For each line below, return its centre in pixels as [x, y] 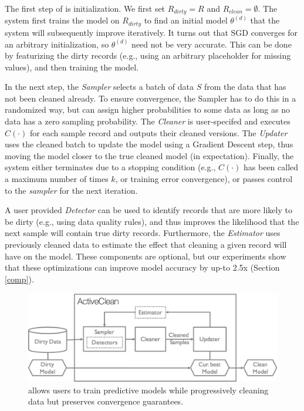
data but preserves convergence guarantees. [106, 401]
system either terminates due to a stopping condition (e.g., [110, 167]
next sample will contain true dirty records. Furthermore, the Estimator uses [143, 233]
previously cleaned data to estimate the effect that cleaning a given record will [146, 244]
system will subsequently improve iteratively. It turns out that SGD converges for [151, 32]
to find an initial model [186, 20]
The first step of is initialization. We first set [85, 8]
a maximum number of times [57, 179]
